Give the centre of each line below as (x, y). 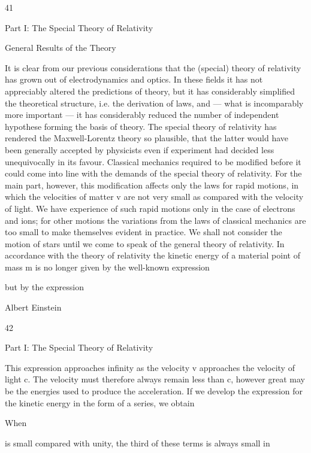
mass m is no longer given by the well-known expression (107, 267)
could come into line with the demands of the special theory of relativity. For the (153, 173)
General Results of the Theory (61, 48)
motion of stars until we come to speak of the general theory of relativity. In (145, 243)
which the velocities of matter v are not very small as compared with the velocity (154, 197)
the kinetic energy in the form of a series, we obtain (100, 402)
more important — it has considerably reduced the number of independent (142, 115)
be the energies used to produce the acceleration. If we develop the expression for (154, 391)
